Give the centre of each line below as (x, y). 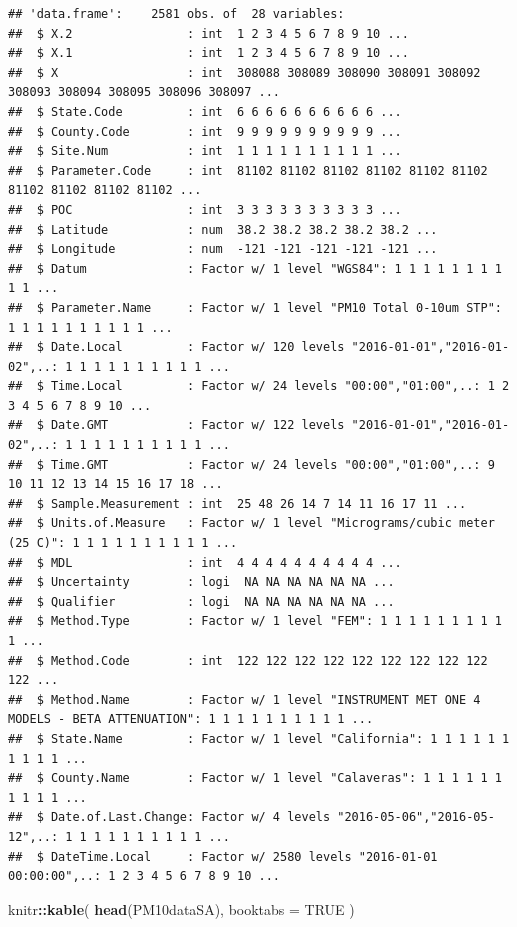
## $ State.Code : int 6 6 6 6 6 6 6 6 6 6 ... (205, 111)
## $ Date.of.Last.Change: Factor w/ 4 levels (169, 817)
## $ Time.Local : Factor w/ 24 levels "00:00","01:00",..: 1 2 (259, 386)
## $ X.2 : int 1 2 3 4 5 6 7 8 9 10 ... (208, 33)
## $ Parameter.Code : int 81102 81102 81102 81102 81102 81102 (248, 170)
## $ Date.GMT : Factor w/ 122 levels (176, 425)
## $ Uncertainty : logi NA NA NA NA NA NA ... (201, 582)
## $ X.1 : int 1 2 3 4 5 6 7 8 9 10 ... (208, 53)
